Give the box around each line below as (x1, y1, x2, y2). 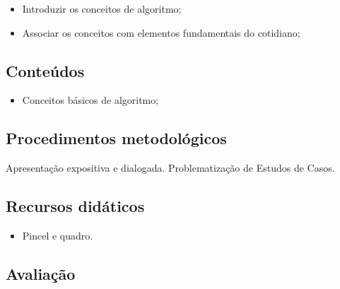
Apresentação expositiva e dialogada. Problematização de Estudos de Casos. (6, 160, 335, 175)
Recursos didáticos (6, 195, 145, 217)
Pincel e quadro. (22, 228, 93, 242)
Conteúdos (6, 59, 85, 81)
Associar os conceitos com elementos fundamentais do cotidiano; (22, 25, 300, 40)
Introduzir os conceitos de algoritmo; (22, 1, 182, 16)
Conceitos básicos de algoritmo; (22, 93, 159, 107)
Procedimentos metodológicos (6, 127, 227, 149)
